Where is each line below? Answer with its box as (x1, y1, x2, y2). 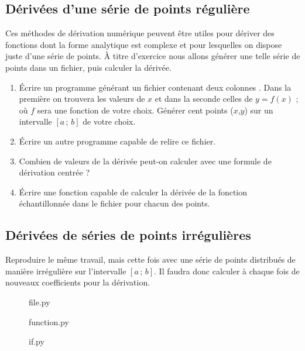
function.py (29, 315, 69, 328)
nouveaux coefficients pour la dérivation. (5, 276, 150, 288)
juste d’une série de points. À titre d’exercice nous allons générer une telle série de (5, 50, 300, 62)
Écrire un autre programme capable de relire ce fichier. (19, 135, 216, 147)
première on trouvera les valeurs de (19, 92, 145, 105)
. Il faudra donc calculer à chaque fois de (154, 264, 300, 277)
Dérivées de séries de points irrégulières (5, 226, 251, 244)
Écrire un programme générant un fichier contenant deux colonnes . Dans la (19, 81, 292, 93)
